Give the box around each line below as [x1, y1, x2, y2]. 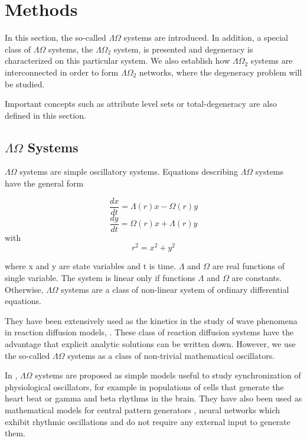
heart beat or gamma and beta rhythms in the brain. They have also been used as [5, 392, 302, 404]
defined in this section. [5, 109, 86, 121]
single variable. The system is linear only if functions [5, 272, 195, 284]
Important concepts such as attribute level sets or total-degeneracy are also [5, 97, 277, 110]
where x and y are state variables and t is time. [5, 260, 177, 272]
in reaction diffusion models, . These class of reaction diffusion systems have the [5, 326, 294, 338]
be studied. [5, 77, 45, 90]
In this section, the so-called [5, 31, 106, 44]
